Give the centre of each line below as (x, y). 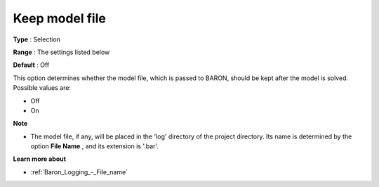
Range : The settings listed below (61, 52)
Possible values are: (42, 88)
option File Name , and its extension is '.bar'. (95, 146)
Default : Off (31, 65)
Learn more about (40, 159)
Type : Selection (37, 39)
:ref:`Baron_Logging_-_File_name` (79, 172)
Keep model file (60, 18)
